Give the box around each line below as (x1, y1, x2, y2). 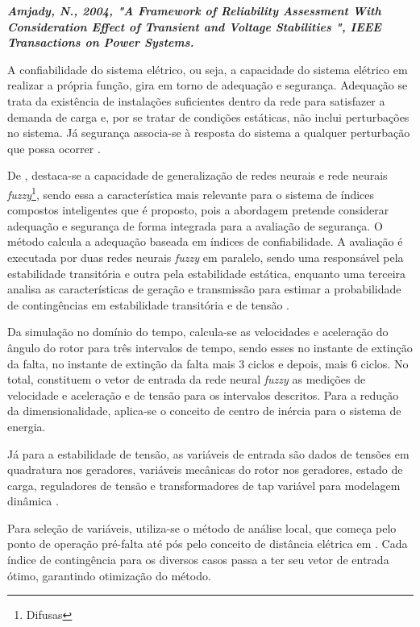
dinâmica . (7, 492, 59, 509)
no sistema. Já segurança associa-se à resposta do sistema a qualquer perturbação (7, 124, 410, 141)
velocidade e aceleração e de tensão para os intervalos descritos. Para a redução (7, 386, 399, 403)
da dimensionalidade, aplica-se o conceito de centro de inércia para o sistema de (7, 402, 401, 419)
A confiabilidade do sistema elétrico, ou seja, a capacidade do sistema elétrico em (7, 60, 408, 77)
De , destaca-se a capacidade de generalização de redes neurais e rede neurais (7, 167, 388, 184)
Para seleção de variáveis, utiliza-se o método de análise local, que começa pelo (7, 519, 397, 536)
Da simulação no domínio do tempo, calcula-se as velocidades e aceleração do (7, 323, 389, 340)
